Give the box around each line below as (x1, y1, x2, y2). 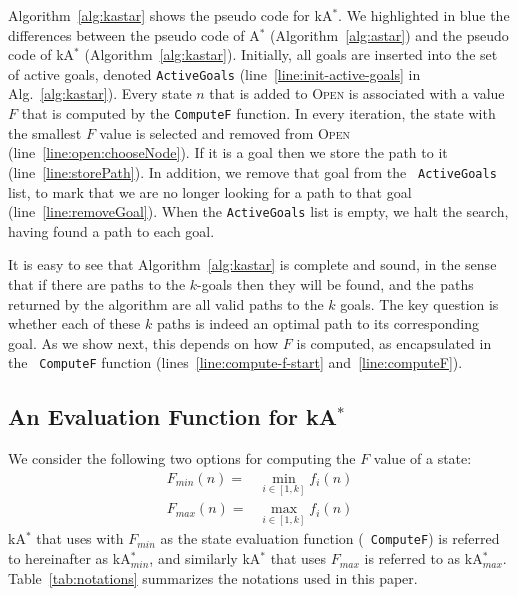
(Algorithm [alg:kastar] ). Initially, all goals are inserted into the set (84, 44, 498, 65)
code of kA (8, 44, 75, 65)
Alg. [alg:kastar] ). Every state (8, 83, 192, 104)
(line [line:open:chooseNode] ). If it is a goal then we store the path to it (8, 142, 448, 163)
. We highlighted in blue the (338, 5, 510, 25)
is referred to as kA (364, 548, 483, 569)
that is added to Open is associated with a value (209, 83, 505, 104)
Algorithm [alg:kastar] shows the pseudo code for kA (8, 5, 333, 25)
